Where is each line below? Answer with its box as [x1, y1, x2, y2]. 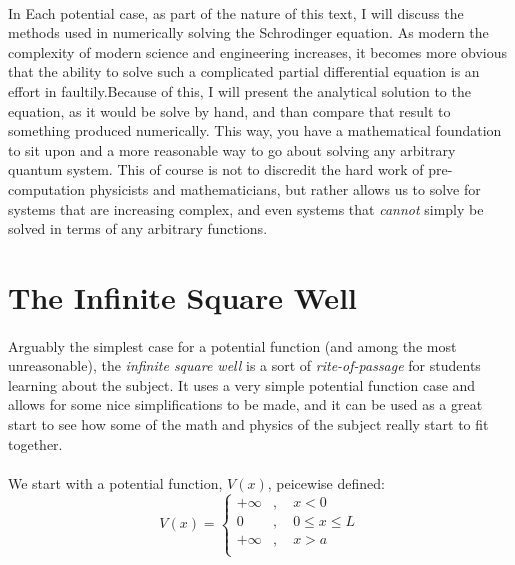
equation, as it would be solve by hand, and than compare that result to [8, 100, 451, 121]
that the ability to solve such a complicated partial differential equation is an [8, 61, 480, 82]
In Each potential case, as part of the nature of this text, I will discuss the [8, 2, 464, 23]
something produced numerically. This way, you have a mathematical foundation [8, 120, 502, 141]
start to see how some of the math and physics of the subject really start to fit [8, 414, 489, 435]
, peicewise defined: [267, 472, 385, 493]
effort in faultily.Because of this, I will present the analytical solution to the [8, 80, 471, 101]
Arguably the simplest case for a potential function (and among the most [8, 335, 457, 356]
